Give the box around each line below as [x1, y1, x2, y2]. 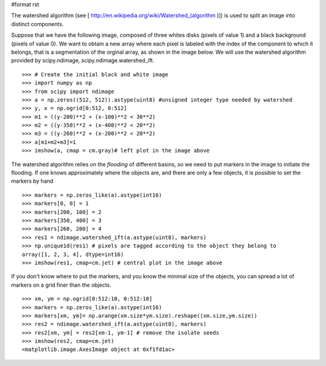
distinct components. [11, 20, 64, 27]
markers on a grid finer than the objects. [11, 281, 112, 289]
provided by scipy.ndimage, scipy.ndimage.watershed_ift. [11, 57, 155, 64]
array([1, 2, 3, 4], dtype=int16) [22, 251, 124, 258]
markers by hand [11, 177, 54, 185]
